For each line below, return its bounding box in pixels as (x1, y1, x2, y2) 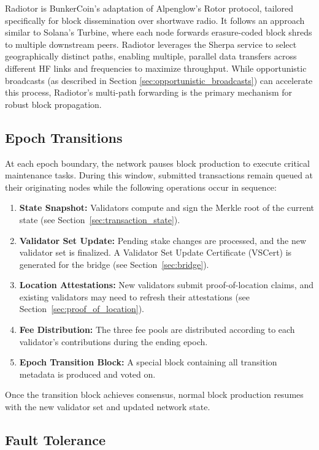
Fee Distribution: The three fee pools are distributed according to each (19, 323, 295, 336)
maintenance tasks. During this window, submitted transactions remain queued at (5, 169, 313, 181)
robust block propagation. (5, 97, 102, 110)
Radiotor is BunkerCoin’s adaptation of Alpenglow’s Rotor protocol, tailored (5, 2, 294, 14)
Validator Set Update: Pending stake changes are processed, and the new (19, 234, 307, 246)
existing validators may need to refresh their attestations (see (19, 290, 250, 303)
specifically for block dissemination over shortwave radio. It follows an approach (5, 13, 305, 26)
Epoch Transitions (5, 128, 123, 147)
